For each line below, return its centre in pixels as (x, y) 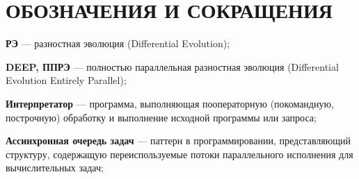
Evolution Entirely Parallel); (66, 80)
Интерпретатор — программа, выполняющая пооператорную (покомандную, (170, 103)
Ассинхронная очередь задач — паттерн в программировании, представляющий (178, 140)
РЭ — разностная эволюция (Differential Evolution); (118, 43)
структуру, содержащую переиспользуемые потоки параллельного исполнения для (179, 154)
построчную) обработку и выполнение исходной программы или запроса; (161, 117)
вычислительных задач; (55, 168)
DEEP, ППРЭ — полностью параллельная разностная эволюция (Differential (172, 66)
